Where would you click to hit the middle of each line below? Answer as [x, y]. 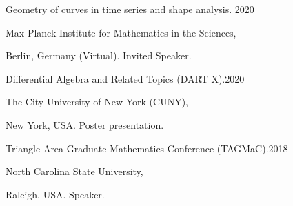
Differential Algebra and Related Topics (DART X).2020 [125, 78]
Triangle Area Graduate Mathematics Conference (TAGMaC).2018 [147, 148]
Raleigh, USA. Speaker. [55, 194]
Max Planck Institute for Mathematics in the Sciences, [121, 32]
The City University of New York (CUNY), [97, 102]
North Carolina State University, [74, 171]
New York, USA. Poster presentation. [85, 124]
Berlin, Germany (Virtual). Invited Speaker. [99, 55]
